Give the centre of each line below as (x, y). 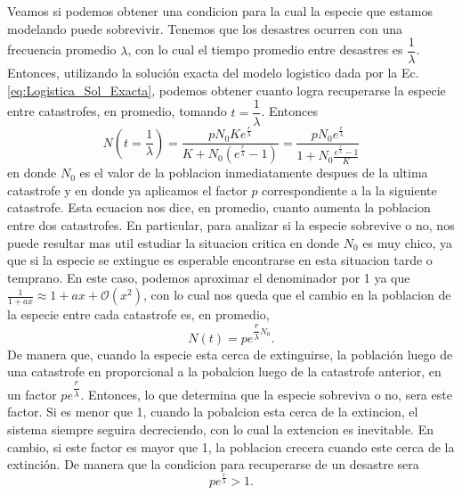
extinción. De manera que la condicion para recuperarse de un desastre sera (213, 464)
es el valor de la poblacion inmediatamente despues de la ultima (254, 173)
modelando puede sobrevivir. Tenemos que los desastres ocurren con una (205, 28)
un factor (32, 394)
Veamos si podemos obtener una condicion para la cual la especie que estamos (220, 11)
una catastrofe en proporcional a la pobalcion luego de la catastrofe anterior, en (224, 371)
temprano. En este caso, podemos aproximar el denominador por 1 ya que (209, 277)
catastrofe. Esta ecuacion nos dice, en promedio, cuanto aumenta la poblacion (219, 207)
